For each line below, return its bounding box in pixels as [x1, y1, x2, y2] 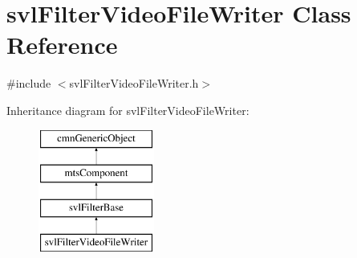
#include [6, 75, 51, 92]
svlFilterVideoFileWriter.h [69, 75, 199, 92]
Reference [6, 28, 118, 61]
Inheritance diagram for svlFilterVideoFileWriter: [6, 101, 249, 118]
